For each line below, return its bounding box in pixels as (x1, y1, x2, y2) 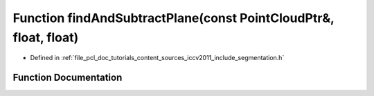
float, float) (12, 30, 79, 45)
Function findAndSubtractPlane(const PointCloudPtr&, (12, 10, 335, 26)
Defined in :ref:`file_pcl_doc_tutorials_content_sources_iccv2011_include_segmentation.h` (30, 54, 285, 62)
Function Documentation (12, 72, 123, 84)
